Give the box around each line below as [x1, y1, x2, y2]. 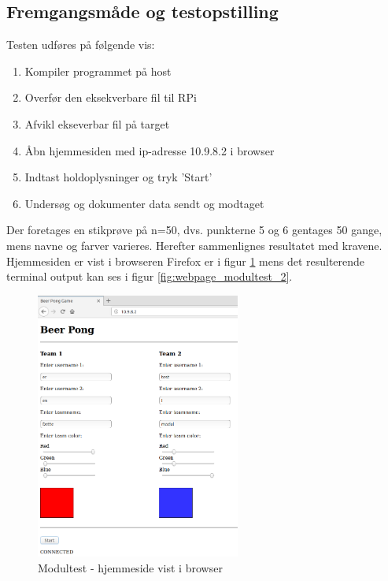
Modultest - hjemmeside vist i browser [38, 559, 223, 575]
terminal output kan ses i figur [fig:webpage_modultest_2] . [6, 268, 293, 285]
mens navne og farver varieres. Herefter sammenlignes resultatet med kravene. [6, 236, 382, 253]
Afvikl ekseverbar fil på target [24, 115, 170, 132]
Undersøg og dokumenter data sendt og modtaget [24, 195, 264, 211]
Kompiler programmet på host [24, 62, 172, 79]
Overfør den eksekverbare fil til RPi [24, 89, 197, 106]
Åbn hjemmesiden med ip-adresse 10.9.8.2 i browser [24, 142, 275, 158]
